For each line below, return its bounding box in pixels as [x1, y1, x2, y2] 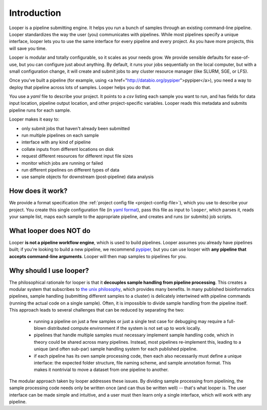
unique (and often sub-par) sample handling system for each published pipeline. [34, 346, 198, 352]
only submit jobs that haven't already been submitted [21, 125, 130, 131]
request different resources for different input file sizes [21, 153, 133, 159]
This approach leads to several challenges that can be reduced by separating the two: [9, 307, 185, 313]
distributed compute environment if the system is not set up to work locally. [47, 325, 201, 331]
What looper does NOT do [9, 227, 91, 235]
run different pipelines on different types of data [21, 167, 120, 173]
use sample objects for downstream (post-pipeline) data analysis [21, 174, 154, 180]
